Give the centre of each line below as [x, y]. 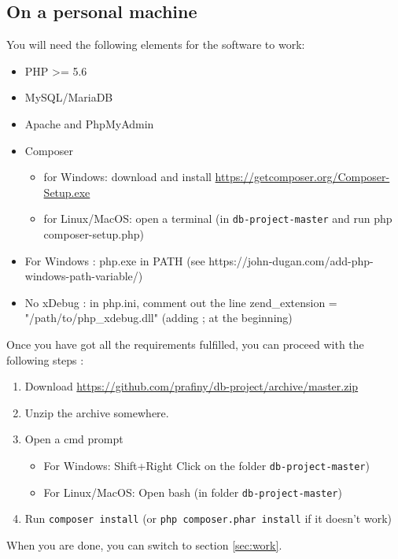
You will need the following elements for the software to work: [156, 44]
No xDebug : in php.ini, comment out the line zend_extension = [181, 302]
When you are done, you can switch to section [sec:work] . [144, 544]
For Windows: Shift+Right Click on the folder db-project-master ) [206, 465]
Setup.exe [67, 192]
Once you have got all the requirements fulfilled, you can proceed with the [185, 344]
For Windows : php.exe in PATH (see [115, 260]
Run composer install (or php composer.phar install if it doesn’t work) [208, 518]
